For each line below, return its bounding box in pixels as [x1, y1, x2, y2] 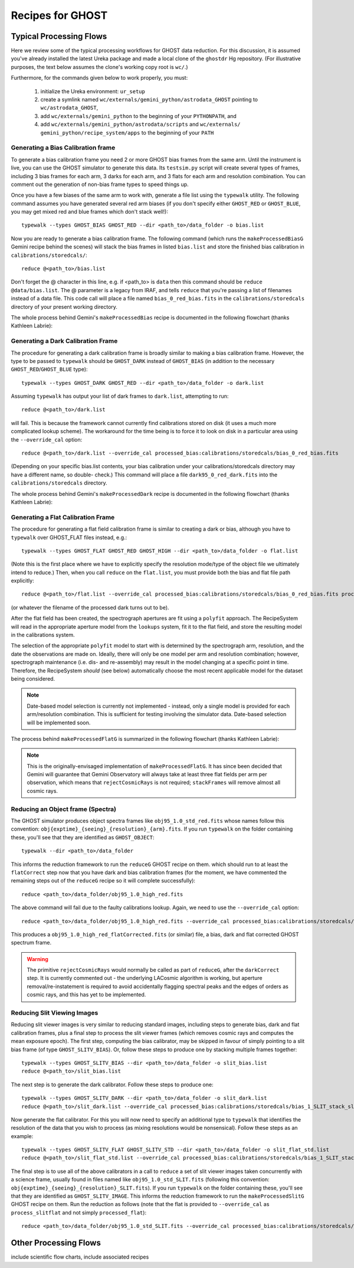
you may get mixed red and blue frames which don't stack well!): [11, 208, 168, 215]
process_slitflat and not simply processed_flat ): [11, 1209, 147, 1216]
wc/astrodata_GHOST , [40, 104, 99, 112]
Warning [27, 955, 48, 962]
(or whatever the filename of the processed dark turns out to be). [11, 604, 169, 611]
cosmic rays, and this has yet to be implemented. [27, 991, 146, 998]
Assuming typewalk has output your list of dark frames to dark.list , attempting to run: [11, 393, 229, 400]
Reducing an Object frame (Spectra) [11, 805, 117, 813]
